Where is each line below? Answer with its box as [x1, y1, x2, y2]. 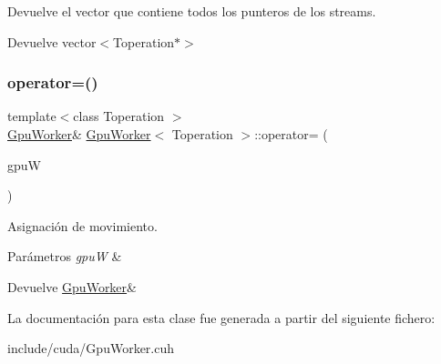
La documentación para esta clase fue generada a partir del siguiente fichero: [7, 308, 436, 327]
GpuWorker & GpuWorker [7, 125, 151, 143]
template [7, 106, 56, 126]
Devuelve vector [7, 32, 97, 51]
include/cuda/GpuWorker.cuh [7, 339, 175, 358]
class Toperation [73, 106, 165, 126]
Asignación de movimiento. [7, 216, 158, 235]
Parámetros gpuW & [7, 247, 122, 266]
